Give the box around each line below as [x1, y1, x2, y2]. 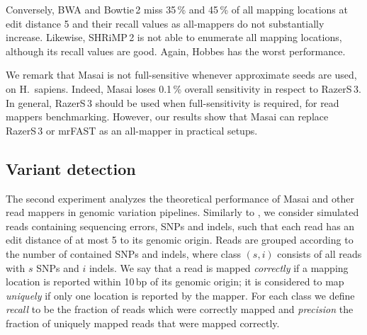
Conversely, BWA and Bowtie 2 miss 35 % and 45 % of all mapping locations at [6, 2, 348, 16]
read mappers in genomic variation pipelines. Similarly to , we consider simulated [6, 205, 359, 220]
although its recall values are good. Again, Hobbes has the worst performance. [6, 43, 346, 58]
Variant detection [6, 157, 136, 179]
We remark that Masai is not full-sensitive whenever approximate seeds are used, [6, 67, 357, 82]
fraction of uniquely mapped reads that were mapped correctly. [6, 315, 280, 330]
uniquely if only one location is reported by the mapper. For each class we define [6, 288, 355, 302]
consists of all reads [277, 246, 362, 261]
